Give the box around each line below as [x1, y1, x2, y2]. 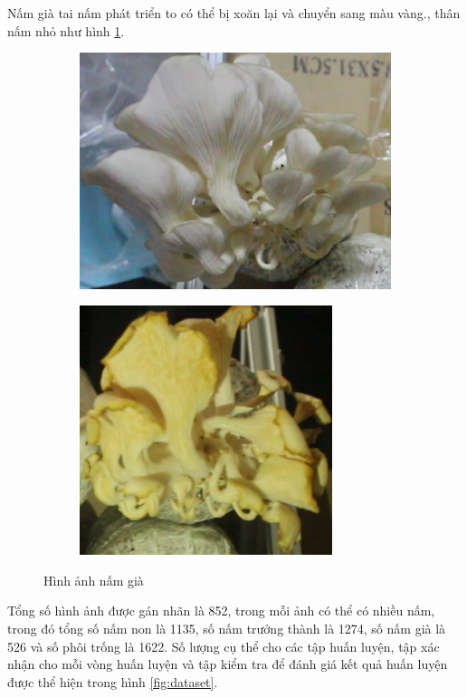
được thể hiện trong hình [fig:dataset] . [7, 672, 218, 691]
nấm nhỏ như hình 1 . [7, 21, 125, 40]
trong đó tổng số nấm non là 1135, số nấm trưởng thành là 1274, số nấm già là [7, 619, 446, 638]
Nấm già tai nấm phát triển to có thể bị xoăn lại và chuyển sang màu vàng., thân [7, 4, 461, 22]
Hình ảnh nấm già [43, 570, 144, 589]
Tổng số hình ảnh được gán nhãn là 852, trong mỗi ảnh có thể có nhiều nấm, [7, 601, 435, 620]
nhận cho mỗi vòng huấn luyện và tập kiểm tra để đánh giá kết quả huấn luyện [7, 654, 448, 674]
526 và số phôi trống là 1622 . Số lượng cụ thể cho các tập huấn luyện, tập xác [7, 636, 440, 655]
